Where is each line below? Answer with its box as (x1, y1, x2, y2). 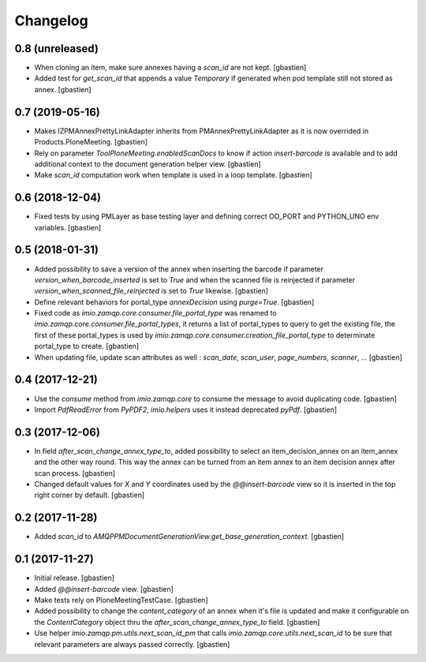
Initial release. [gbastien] (34, 573, 114, 583)
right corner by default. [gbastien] (34, 490, 145, 500)
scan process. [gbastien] (34, 468, 116, 477)
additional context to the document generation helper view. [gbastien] (34, 159, 262, 169)
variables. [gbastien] (34, 223, 102, 232)
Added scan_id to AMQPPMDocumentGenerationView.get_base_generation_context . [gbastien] (34, 532, 345, 541)
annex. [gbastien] (34, 84, 92, 94)
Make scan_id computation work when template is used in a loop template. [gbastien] (34, 170, 313, 180)
